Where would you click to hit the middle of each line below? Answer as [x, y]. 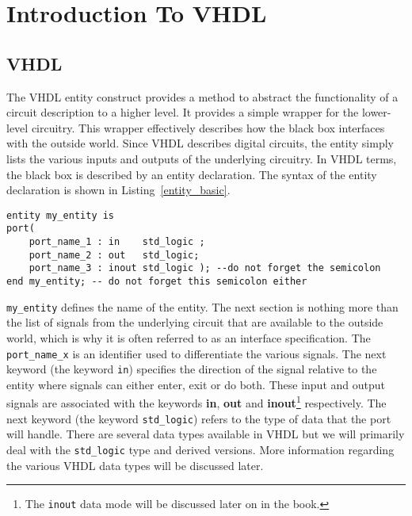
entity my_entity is [61, 215]
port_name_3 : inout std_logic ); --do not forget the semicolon [205, 268]
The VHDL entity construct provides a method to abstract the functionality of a [202, 96]
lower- [376, 112]
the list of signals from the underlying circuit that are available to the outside [195, 322]
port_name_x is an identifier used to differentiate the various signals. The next [196, 353]
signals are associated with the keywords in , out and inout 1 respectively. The [196, 402]
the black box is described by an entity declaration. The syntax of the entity [192, 174]
